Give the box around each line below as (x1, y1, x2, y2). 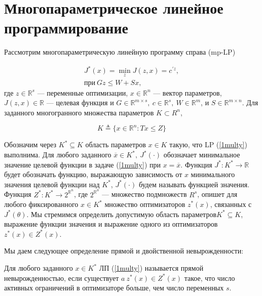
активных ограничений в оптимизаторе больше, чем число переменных (4, 282, 224, 293)
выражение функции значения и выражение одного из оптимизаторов (4, 219, 218, 229)
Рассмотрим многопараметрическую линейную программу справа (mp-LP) (4, 47, 236, 57)
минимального (191, 169, 235, 180)
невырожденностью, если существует (4, 272, 119, 283)
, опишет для (197, 189, 238, 199)
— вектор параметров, (153, 87, 222, 98)
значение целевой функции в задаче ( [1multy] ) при (4, 159, 161, 170)
